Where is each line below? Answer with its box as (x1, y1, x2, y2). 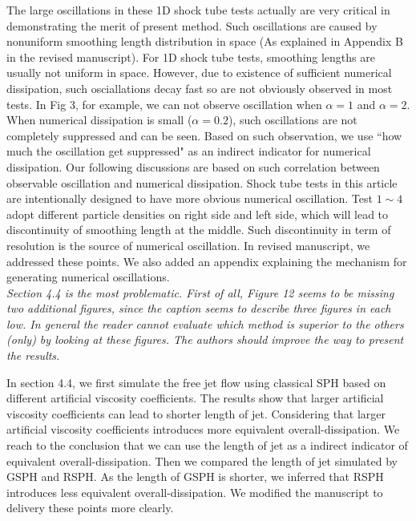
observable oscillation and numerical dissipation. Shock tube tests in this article (6, 174, 398, 191)
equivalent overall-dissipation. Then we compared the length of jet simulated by (6, 452, 398, 469)
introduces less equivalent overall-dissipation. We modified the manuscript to (6, 483, 383, 500)
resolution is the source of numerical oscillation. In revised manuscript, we (6, 236, 370, 253)
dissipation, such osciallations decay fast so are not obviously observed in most (6, 79, 393, 96)
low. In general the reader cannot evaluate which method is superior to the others (6, 315, 404, 332)
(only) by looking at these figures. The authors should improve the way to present (6, 331, 404, 348)
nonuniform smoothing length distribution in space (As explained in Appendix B (6, 33, 403, 50)
